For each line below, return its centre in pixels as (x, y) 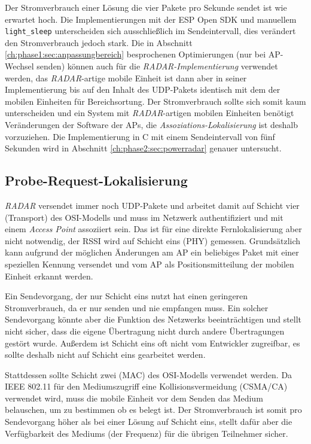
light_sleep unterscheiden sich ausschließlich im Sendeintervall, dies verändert (150, 31)
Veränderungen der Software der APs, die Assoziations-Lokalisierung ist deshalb (151, 124)
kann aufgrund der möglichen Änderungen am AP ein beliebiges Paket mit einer (152, 252)
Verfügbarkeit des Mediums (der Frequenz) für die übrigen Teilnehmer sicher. (147, 433)
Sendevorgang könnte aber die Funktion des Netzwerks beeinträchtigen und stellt (153, 319)
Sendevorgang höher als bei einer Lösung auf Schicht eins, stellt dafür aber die (149, 422)
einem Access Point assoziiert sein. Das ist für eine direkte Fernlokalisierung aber (153, 229)
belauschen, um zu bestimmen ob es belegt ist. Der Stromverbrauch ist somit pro (153, 410)
